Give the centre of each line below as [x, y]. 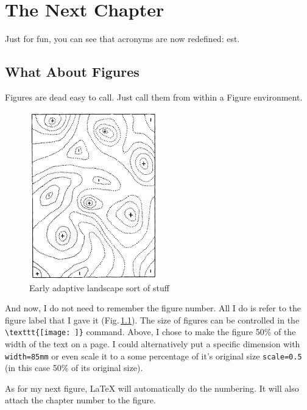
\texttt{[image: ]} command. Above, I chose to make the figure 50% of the [150, 332]
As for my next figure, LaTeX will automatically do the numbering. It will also [152, 388]
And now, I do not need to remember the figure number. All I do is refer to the [153, 308]
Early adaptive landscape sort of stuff [99, 287]
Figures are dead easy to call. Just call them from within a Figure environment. [154, 97]
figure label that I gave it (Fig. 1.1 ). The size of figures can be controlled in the [152, 320]
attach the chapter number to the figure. [80, 400]
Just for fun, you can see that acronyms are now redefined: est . [122, 39]
